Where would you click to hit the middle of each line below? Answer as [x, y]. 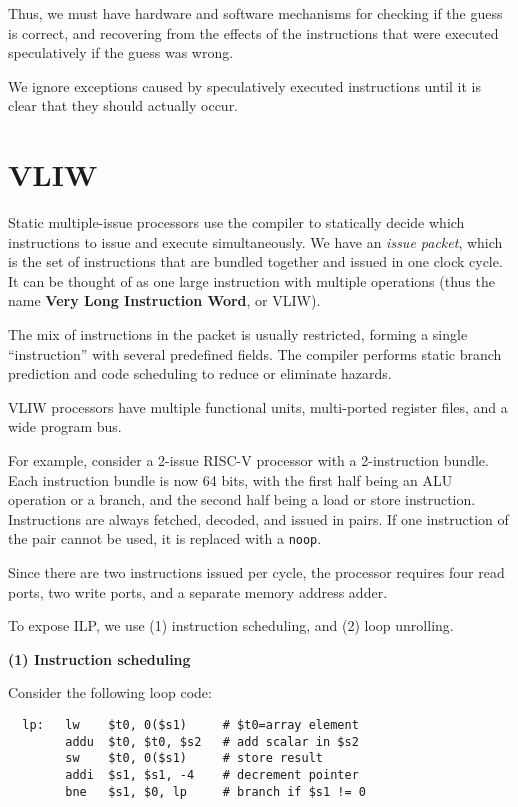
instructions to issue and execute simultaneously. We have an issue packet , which [255, 241]
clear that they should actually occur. [123, 105]
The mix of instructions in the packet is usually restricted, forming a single [238, 334]
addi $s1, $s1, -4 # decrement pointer [212, 775]
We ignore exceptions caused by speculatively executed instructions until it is [245, 85]
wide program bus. [65, 426]
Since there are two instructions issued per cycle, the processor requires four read [256, 572]
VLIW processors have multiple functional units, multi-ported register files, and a [258, 406]
